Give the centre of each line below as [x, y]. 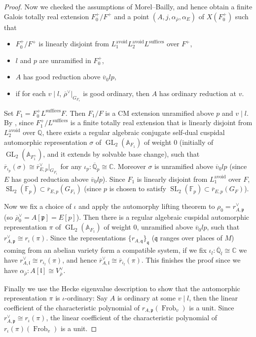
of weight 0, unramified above [148, 227]
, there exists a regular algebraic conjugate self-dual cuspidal [133, 132]
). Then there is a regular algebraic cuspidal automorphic [163, 217]
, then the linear [214, 298]
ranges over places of [191, 238]
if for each [31, 93]
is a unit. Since [212, 307]
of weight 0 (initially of [179, 142]
